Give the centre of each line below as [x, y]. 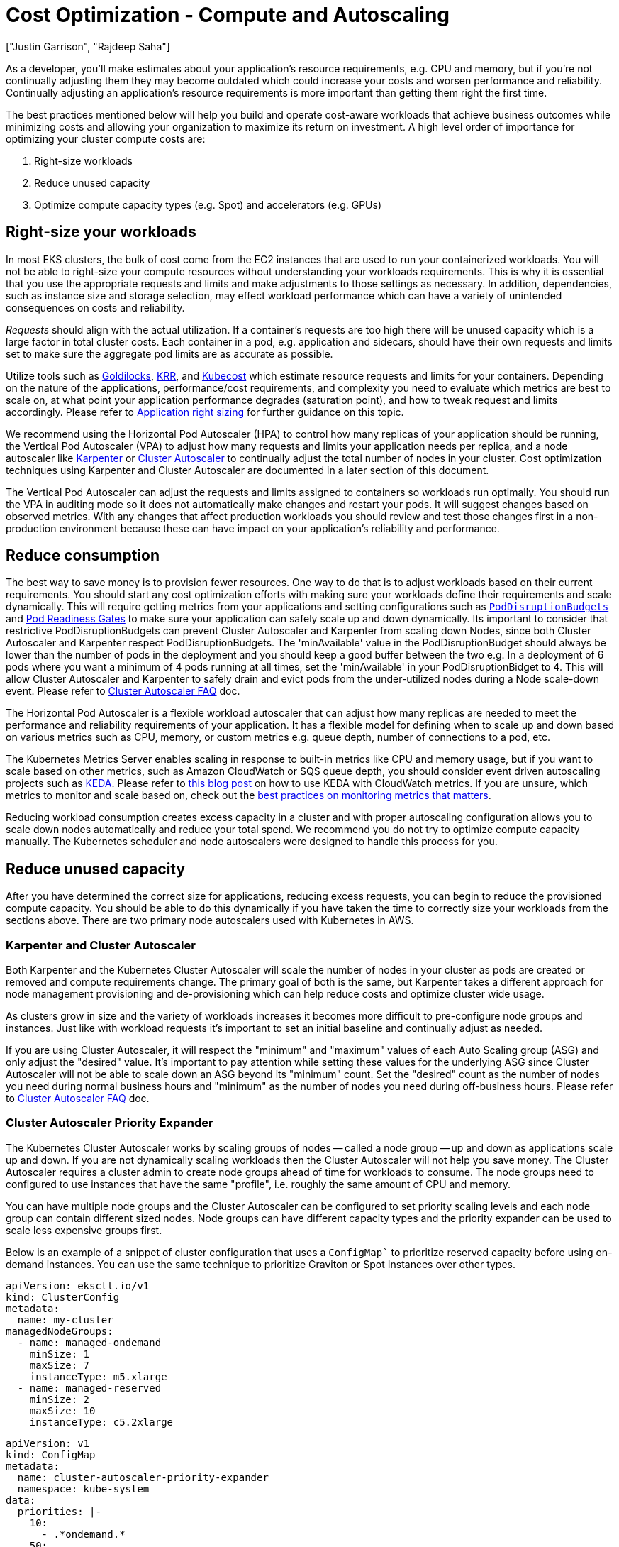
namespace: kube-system [83, 1488]
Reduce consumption [83, 556]
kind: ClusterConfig [63, 1297]
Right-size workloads [83, 160]
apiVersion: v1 [48, 1443]
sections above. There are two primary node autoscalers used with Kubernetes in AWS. [210, 920]
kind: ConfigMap [51, 1454]
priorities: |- [59, 1511]
